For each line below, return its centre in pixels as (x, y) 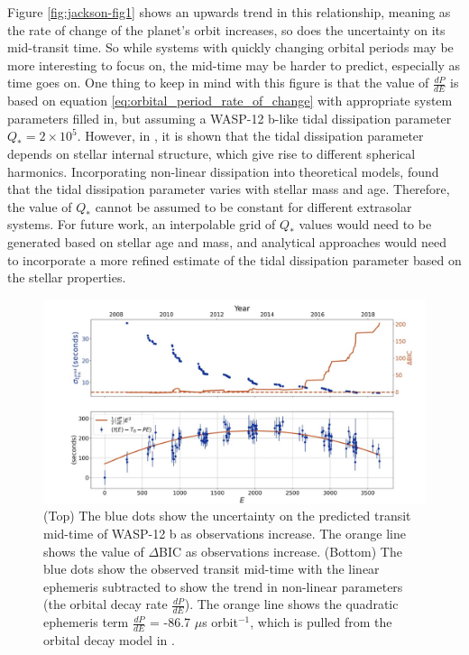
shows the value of (94, 551)
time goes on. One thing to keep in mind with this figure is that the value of (218, 83)
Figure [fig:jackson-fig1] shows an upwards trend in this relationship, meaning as (229, 12)
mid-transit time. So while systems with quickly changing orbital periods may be (230, 47)
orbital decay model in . (109, 640)
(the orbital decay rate (106, 604)
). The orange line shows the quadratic (291, 604)
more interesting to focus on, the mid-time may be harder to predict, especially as (234, 65)
